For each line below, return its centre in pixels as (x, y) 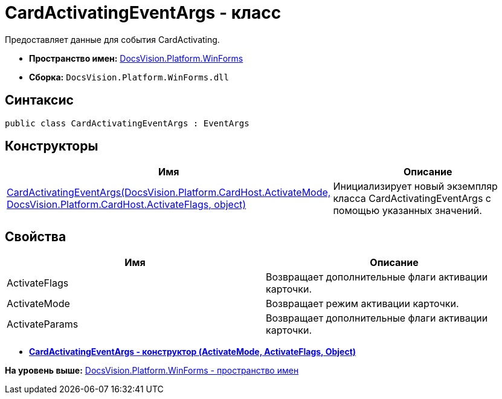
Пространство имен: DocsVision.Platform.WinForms (136, 58)
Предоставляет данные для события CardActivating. (112, 39)
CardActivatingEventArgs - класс (143, 13)
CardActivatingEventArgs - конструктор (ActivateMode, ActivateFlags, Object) (193, 352)
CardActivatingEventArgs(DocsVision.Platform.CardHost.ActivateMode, (169, 193)
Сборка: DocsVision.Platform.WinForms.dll (129, 77)
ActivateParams (43, 324)
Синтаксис (39, 100)
